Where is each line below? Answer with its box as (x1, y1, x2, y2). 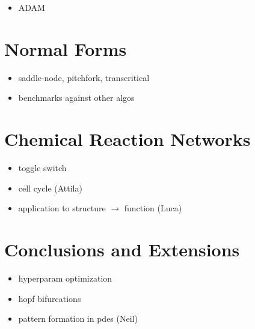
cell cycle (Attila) (18, 181, 82, 194)
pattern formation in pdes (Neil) (18, 312, 138, 325)
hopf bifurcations (18, 292, 81, 304)
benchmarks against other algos (18, 91, 135, 104)
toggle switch (18, 161, 67, 174)
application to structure (18, 202, 106, 214)
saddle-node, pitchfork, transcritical (18, 71, 150, 83)
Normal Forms (4, 36, 127, 61)
